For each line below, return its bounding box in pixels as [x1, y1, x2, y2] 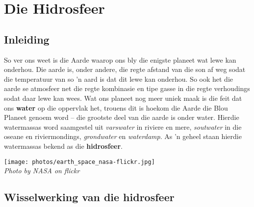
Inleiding [4, 31, 50, 46]
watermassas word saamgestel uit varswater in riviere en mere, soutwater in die [4, 121, 242, 132]
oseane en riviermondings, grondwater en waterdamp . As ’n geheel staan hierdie [4, 131, 242, 141]
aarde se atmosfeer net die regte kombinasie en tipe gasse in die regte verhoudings [4, 83, 250, 93]
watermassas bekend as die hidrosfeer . [4, 140, 123, 151]
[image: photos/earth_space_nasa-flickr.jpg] [4, 158, 155, 165]
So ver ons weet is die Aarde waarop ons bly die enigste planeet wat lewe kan [4, 54, 236, 65]
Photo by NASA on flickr [4, 165, 80, 176]
